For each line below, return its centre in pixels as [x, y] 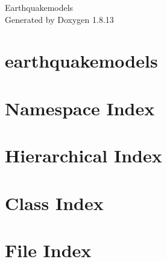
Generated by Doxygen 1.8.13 [59, 19]
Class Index [54, 203]
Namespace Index [80, 108]
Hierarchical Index [83, 155]
